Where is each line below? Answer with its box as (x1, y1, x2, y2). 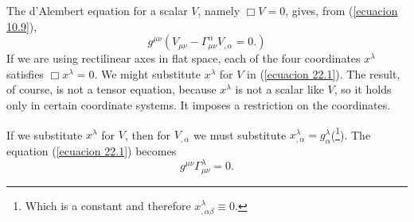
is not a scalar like (235, 81, 324, 98)
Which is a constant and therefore (25, 197, 191, 213)
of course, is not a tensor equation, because (6, 81, 217, 98)
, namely (197, 2, 240, 18)
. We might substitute (94, 65, 201, 82)
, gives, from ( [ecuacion (285, 2, 398, 18)
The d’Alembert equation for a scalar (6, 2, 188, 18)
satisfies (6, 65, 44, 82)
